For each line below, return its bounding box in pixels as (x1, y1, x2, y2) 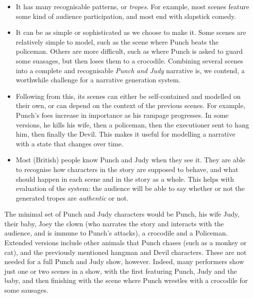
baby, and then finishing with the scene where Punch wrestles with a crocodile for (4, 275, 248, 285)
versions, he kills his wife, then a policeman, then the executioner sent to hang (16, 119, 249, 129)
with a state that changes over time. (16, 138, 123, 148)
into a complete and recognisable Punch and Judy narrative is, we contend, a (16, 65, 245, 75)
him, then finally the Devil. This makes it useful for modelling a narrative (16, 129, 236, 139)
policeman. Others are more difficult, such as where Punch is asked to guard (16, 46, 243, 56)
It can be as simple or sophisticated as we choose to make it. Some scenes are (16, 27, 246, 37)
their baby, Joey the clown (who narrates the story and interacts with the (4, 218, 224, 228)
